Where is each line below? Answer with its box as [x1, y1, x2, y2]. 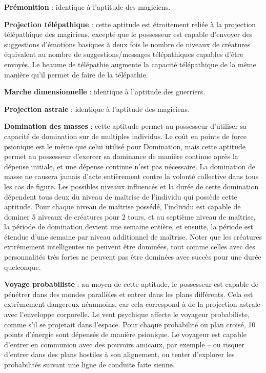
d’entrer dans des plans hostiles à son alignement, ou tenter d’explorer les [4, 349, 235, 360]
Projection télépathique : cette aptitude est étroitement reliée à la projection [4, 18, 256, 29]
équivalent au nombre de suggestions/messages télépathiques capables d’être [4, 49, 243, 60]
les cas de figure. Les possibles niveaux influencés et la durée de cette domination [4, 181, 259, 191]
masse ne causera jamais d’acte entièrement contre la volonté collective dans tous [4, 171, 259, 182]
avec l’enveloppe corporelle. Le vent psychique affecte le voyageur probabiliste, [4, 309, 250, 320]
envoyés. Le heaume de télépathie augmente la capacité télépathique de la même [4, 58, 256, 69]
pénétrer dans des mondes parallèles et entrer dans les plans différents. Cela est [4, 288, 253, 299]
